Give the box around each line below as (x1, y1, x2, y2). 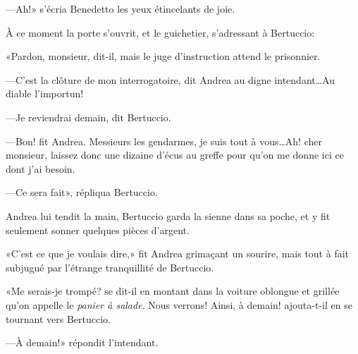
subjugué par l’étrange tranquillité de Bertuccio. (6, 260, 214, 274)
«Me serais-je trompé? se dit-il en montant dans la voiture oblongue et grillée (6, 283, 340, 298)
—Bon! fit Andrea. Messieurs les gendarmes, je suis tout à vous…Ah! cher (6, 133, 322, 148)
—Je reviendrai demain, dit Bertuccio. (6, 109, 171, 124)
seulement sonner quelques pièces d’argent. (6, 222, 190, 237)
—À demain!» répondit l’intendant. (6, 335, 159, 350)
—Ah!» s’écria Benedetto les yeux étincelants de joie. (6, 1, 235, 16)
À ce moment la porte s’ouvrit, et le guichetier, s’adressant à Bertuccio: (6, 25, 315, 39)
